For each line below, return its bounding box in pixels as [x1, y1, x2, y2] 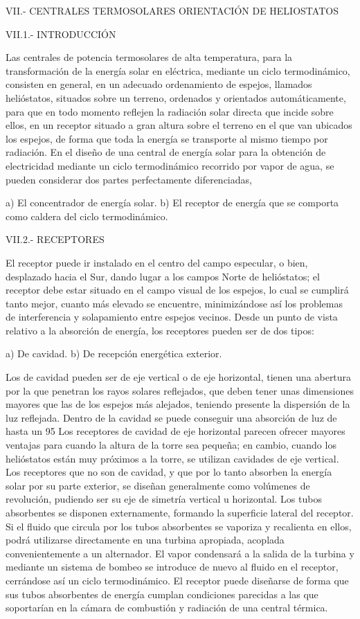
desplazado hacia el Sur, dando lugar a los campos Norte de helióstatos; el [6, 269, 320, 283]
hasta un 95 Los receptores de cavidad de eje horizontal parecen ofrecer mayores [6, 424, 345, 438]
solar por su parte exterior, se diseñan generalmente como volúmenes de [6, 478, 310, 492]
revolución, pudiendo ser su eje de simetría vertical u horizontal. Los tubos [6, 492, 322, 506]
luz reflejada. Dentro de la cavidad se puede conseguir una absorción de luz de [6, 410, 337, 424]
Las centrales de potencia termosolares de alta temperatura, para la [6, 50, 293, 64]
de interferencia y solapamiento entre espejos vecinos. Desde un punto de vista [6, 309, 338, 324]
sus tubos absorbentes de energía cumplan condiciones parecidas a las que [6, 586, 318, 601]
